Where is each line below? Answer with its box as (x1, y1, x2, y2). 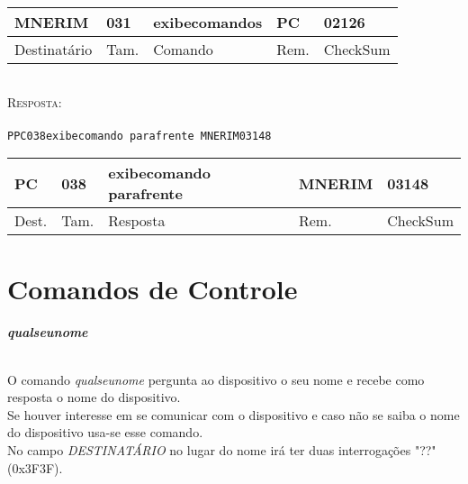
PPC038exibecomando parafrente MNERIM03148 (7, 129, 272, 142)
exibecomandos (153, 12, 263, 32)
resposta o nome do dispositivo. (7, 388, 181, 406)
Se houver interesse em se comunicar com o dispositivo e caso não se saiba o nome (7, 405, 460, 424)
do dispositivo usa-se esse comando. (7, 423, 203, 442)
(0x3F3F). (7, 458, 63, 477)
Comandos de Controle (7, 269, 298, 306)
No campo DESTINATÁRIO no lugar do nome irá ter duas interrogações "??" (7, 441, 436, 459)
